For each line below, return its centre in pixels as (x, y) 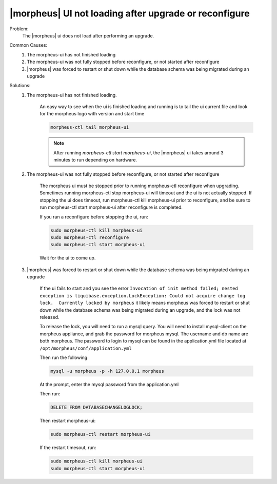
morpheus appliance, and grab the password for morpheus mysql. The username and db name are (144, 334)
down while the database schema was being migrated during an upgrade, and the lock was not (140, 310)
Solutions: (20, 86)
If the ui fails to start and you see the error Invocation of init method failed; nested (139, 288)
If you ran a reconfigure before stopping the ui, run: (94, 217)
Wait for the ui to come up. (68, 258)
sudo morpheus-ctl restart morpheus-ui (101, 434)
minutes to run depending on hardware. (95, 160)
